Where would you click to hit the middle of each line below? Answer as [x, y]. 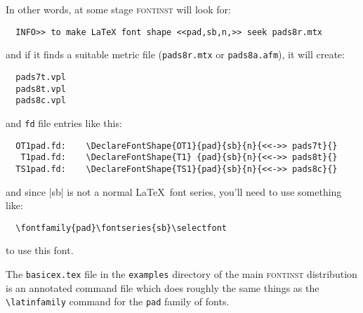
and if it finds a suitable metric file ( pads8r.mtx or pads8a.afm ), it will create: [175, 54]
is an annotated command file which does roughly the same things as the [163, 287]
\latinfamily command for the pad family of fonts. [118, 301]
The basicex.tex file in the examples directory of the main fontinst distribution [181, 273]
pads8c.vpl [41, 101]
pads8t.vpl [41, 89]
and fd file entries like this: [64, 122]
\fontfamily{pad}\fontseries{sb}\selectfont [121, 228]
